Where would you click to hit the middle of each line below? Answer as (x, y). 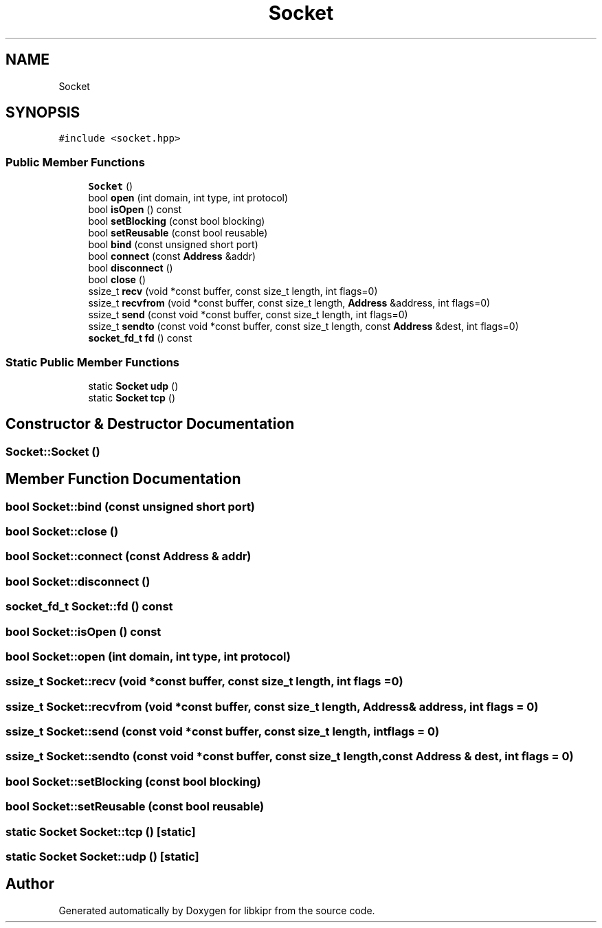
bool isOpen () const (135, 210)
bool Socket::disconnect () (78, 581)
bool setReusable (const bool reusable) (178, 233)
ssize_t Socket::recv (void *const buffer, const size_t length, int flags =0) (204, 682)
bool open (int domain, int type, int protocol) (188, 198)
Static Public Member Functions (93, 362)
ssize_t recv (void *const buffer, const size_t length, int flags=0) (233, 291)
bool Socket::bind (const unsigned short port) (131, 506)
